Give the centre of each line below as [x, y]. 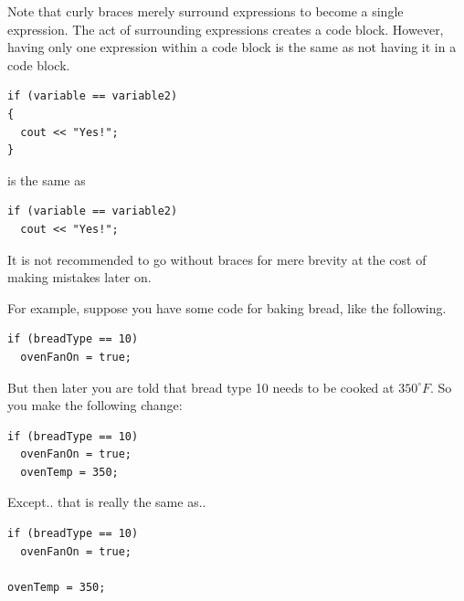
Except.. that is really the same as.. [107, 502]
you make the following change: [95, 405]
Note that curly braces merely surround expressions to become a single [206, 11]
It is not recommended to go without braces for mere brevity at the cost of [217, 259]
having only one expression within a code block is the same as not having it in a [232, 47]
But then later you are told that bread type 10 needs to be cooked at [201, 387]
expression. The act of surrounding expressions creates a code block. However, [226, 29]
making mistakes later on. [79, 277]
